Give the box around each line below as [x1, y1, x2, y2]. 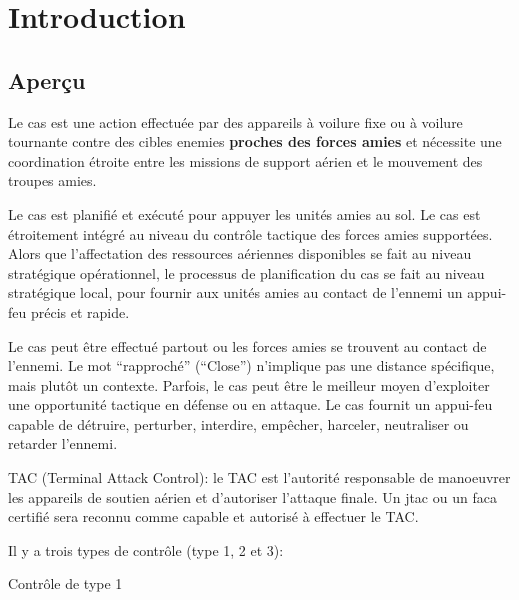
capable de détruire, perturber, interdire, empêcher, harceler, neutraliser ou [8, 413, 469, 434]
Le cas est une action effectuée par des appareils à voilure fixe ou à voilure [8, 111, 463, 132]
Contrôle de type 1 [8, 573, 123, 594]
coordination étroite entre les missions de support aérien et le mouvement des [8, 150, 483, 171]
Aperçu [8, 64, 86, 95]
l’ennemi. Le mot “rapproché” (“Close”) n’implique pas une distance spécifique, [8, 355, 495, 376]
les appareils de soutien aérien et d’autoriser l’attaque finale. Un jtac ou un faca [8, 486, 497, 507]
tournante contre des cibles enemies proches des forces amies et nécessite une [8, 131, 502, 152]
